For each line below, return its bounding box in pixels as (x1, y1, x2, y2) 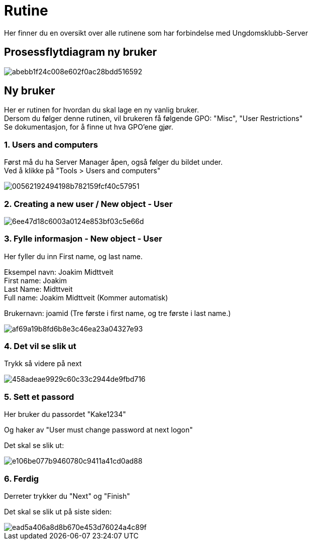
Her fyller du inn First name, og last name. (4, 252, 143, 261)
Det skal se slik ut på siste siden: (4, 507, 112, 516)
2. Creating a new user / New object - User (4, 198, 173, 209)
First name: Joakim (4, 276, 67, 285)
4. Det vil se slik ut (4, 341, 76, 352)
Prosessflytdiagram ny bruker (4, 46, 157, 59)
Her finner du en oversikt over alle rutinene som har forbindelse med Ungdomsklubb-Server (4, 28, 308, 37)
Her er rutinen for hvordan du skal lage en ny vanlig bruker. (4, 105, 199, 115)
